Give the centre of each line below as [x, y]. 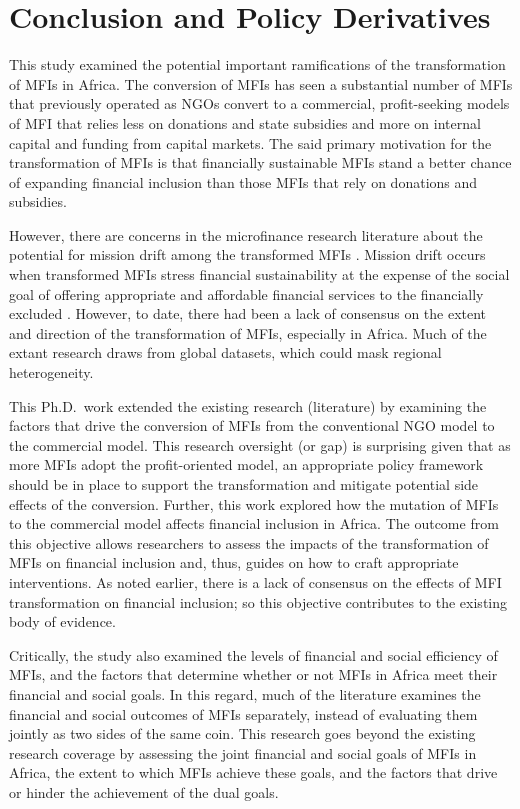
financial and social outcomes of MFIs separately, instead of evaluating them [243, 713]
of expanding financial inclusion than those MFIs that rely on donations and [243, 181]
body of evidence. [62, 621]
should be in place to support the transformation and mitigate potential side [244, 484]
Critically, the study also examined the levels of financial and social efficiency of [253, 654]
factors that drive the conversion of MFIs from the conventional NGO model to [252, 425]
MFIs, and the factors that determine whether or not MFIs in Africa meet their [253, 674]
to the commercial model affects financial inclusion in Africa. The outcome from [254, 523]
